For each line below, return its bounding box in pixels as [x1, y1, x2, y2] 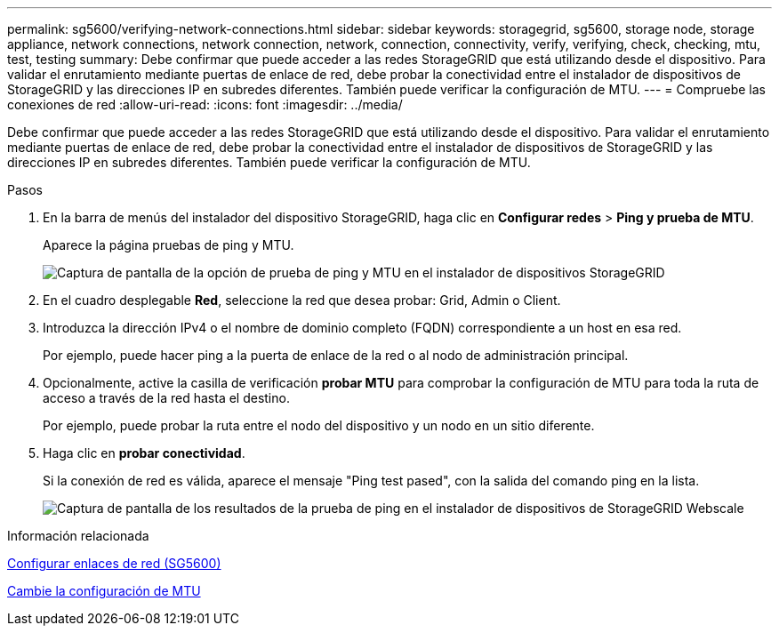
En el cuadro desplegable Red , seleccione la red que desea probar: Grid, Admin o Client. [43, 292, 561, 308]
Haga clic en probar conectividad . [43, 445, 245, 461]
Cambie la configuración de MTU [7, 583, 201, 598]
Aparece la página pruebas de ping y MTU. [43, 237, 294, 252]
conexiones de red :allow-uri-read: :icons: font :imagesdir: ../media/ [7, 97, 403, 112]
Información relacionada [7, 528, 149, 543]
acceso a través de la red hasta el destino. [43, 390, 290, 405]
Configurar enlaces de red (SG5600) [7, 556, 221, 571]
